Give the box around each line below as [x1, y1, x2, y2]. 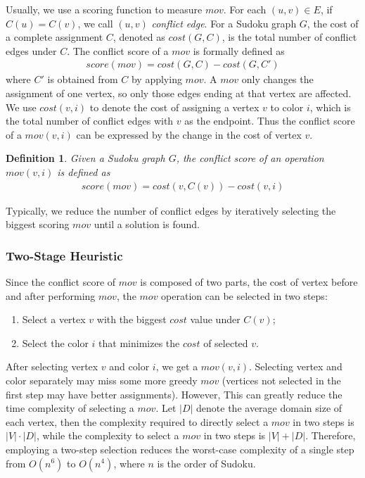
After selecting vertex [6, 359, 98, 374]
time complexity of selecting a [6, 401, 134, 415]
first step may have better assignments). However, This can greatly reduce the [6, 386, 342, 401]
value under [190, 312, 241, 327]
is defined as [57, 164, 110, 179]
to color [270, 99, 304, 114]
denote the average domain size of [196, 401, 342, 415]
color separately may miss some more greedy [6, 372, 198, 387]
